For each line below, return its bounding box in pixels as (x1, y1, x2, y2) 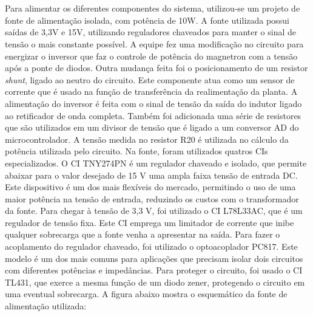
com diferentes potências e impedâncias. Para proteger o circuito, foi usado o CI (5, 264, 303, 276)
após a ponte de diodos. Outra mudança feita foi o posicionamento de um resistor (5, 61, 308, 74)
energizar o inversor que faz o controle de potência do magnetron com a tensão (5, 49, 298, 62)
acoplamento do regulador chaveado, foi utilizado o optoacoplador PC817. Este (5, 240, 298, 253)
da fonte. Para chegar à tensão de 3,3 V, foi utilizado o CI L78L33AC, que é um (5, 204, 303, 217)
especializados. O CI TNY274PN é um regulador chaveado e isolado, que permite (5, 156, 307, 169)
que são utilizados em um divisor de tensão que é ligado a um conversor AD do (5, 121, 299, 134)
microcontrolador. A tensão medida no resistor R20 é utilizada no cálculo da (5, 132, 289, 145)
